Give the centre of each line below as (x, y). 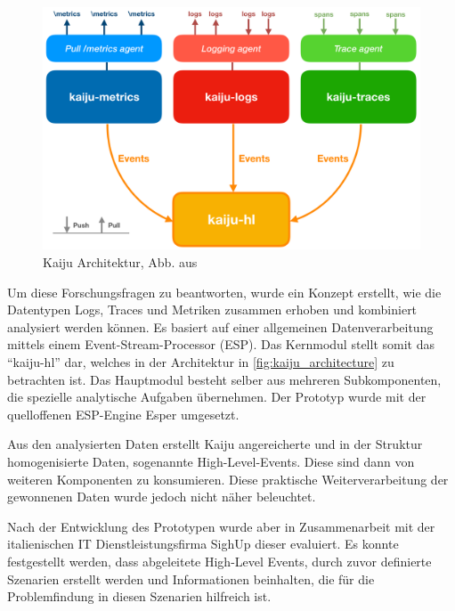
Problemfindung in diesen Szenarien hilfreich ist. (139, 596)
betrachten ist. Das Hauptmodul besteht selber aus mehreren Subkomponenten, (224, 379)
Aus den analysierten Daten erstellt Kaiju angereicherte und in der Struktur (215, 444)
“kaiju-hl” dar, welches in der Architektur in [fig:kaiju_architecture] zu (201, 362)
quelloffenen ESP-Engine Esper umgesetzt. (123, 414)
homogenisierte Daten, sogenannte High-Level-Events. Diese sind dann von (211, 461)
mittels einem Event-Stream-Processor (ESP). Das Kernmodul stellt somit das (221, 344)
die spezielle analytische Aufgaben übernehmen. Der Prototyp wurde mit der (217, 397)
